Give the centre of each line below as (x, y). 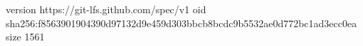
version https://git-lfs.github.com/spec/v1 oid (106, 9)
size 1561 (25, 37)
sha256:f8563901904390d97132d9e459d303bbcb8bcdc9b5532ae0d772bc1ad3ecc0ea (181, 23)
